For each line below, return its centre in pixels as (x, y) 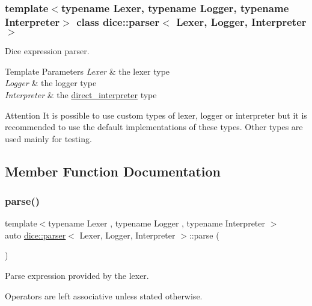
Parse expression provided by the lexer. (77, 276)
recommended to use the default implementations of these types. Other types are (154, 127)
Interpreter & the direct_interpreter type (81, 94)
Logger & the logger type (51, 83)
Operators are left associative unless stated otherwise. (104, 295)
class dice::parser (118, 21)
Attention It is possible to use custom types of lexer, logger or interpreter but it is (156, 115)
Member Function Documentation (113, 171)
